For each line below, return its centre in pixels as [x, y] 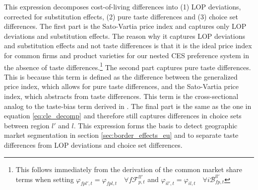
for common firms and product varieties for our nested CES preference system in [127, 55]
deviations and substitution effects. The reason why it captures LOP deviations [125, 36]
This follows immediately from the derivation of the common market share [129, 169]
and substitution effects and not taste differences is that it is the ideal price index [128, 46]
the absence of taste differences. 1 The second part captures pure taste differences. [128, 66]
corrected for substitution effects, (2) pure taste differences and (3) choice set [121, 16]
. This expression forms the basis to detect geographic [156, 125]
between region [27, 125]
